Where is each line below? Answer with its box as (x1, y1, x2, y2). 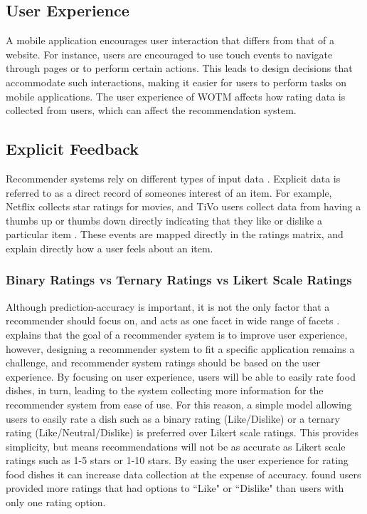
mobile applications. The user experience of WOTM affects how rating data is (6, 88, 346, 103)
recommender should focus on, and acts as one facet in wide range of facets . (6, 313, 340, 328)
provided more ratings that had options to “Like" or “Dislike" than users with (6, 480, 344, 495)
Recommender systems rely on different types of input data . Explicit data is (6, 170, 341, 185)
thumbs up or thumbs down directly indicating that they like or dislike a (6, 212, 322, 227)
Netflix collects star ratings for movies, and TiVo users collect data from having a (6, 199, 361, 214)
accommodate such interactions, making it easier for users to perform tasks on (6, 74, 347, 89)
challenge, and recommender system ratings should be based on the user (6, 355, 320, 370)
